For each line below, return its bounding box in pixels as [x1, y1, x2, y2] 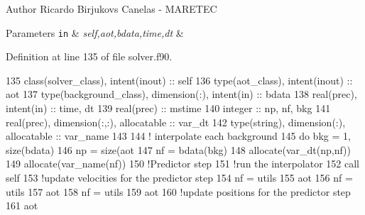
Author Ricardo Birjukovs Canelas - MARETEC [6, 1, 217, 16]
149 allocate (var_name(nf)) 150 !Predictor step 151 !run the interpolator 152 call [6, 156, 359, 171]
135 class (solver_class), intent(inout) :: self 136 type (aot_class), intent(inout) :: [6, 72, 353, 87]
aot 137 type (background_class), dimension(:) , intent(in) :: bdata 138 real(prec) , [6, 87, 357, 101]
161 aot [6, 198, 38, 213]
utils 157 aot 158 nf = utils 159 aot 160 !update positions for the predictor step [6, 184, 351, 199]
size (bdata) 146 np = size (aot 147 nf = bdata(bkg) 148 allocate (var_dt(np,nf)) [6, 142, 351, 157]
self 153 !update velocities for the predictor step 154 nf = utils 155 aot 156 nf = [6, 170, 353, 184]
